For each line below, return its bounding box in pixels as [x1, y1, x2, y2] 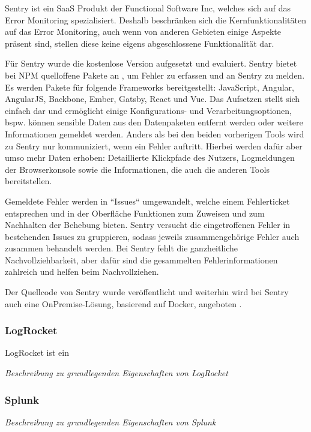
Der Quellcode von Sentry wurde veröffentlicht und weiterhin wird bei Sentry [5, 286, 289, 298]
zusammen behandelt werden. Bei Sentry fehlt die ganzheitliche [5, 242, 238, 254]
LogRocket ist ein [5, 346, 70, 359]
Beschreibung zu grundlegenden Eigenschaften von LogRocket [5, 367, 228, 379]
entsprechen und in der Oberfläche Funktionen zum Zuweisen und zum [5, 206, 265, 219]
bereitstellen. [5, 175, 52, 187]
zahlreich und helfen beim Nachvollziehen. [5, 265, 159, 278]
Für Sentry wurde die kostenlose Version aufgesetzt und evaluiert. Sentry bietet [5, 57, 297, 70]
